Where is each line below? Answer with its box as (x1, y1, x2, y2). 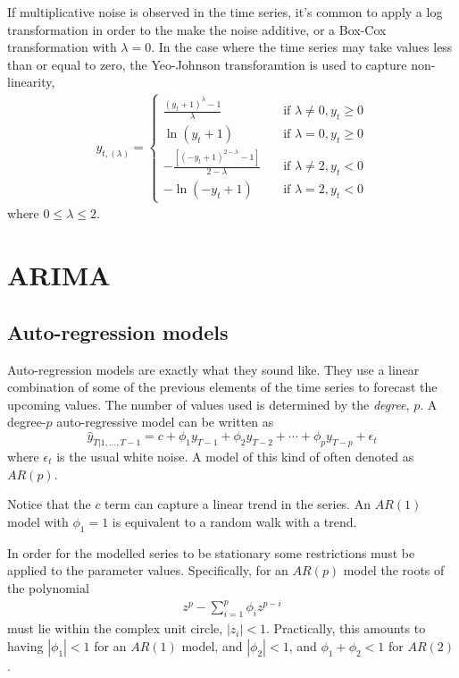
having (7, 636, 44, 655)
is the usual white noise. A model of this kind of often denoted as (56, 447, 414, 466)
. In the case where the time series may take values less (151, 38, 453, 56)
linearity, (7, 72, 55, 91)
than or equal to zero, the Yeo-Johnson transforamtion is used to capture (7, 55, 407, 73)
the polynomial (7, 578, 89, 597)
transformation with (7, 38, 117, 56)
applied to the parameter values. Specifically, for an (7, 561, 288, 580)
